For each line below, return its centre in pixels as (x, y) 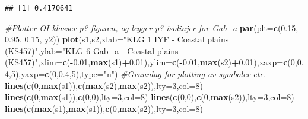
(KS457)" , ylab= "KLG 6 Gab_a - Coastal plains (92, 50)
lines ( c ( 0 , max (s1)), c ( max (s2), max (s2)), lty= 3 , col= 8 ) (104, 85)
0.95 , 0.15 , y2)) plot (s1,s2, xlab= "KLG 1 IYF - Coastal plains (117, 39)
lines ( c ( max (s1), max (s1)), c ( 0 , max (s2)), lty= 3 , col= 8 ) (104, 108)
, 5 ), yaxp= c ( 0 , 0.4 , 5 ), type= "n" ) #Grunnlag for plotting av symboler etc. (138, 73)
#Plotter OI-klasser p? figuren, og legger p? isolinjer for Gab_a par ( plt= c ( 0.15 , (152, 27)
